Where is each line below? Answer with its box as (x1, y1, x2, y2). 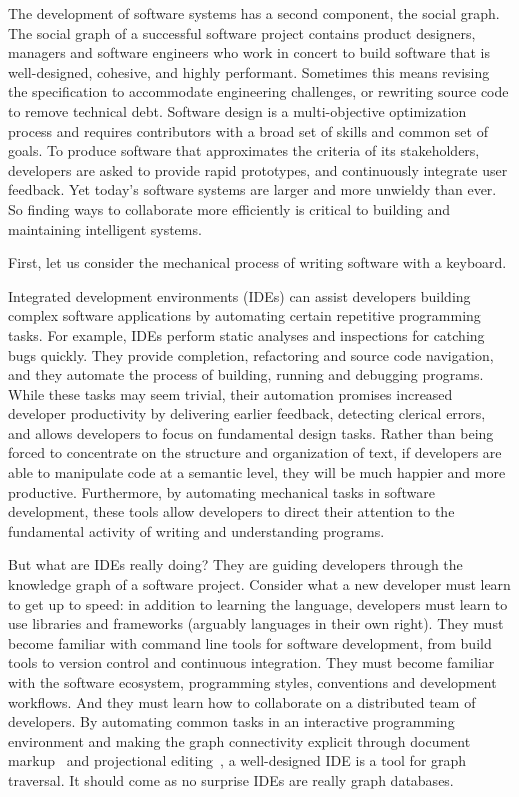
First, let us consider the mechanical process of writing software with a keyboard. (8, 252, 507, 273)
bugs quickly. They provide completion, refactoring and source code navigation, (8, 344, 494, 365)
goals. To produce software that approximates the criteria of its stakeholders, (8, 140, 480, 161)
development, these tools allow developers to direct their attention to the (8, 501, 455, 522)
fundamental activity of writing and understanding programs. (8, 520, 385, 541)
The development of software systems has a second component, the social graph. (8, 3, 500, 23)
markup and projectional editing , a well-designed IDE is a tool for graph (8, 750, 467, 771)
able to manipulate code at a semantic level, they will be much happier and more (8, 462, 506, 483)
